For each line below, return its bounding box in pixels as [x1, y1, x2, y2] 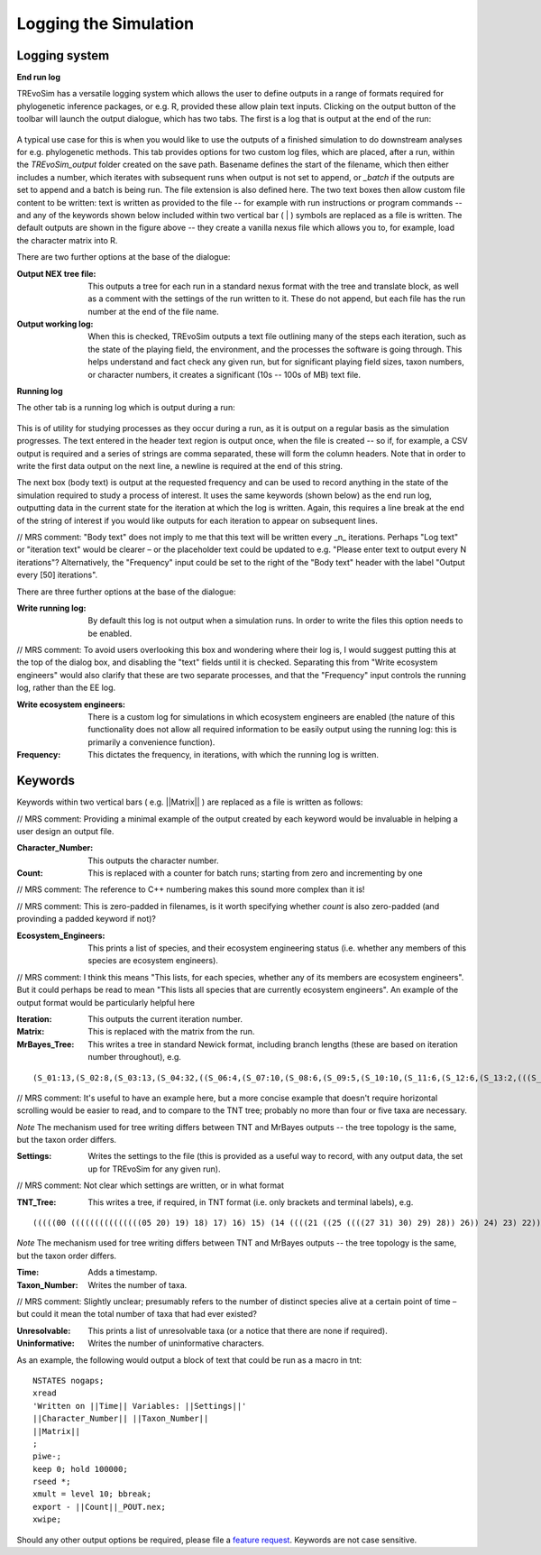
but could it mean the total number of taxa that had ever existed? [16, 1309, 257, 1320]
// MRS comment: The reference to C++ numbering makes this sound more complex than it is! [16, 884, 365, 895]
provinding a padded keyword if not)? [16, 914, 157, 925]
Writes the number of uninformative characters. [87, 1338, 265, 1348]
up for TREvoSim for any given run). [87, 1164, 221, 1174]
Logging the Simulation [16, 14, 194, 33]
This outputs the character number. [87, 855, 219, 866]
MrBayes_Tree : [16, 1038, 75, 1050]
